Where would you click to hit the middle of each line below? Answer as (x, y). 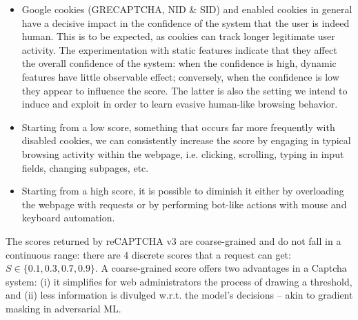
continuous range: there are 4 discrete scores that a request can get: (148, 254)
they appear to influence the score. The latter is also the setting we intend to (185, 90)
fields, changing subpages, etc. (85, 167)
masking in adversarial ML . (63, 308)
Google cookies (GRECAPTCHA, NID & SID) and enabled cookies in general (187, 9)
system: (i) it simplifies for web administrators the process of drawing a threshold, (179, 281)
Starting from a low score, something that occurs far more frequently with (178, 127)
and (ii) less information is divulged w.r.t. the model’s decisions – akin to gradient (179, 295)
